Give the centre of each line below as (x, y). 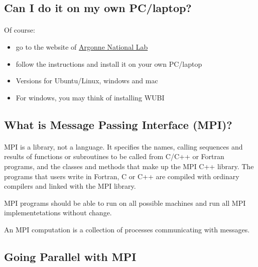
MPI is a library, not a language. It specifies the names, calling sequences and (123, 146)
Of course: (20, 30)
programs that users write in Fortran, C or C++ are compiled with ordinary (122, 176)
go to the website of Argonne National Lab (82, 46)
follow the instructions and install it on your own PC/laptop (109, 63)
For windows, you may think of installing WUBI (90, 97)
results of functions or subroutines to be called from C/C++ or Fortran (114, 156)
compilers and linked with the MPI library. (70, 186)
